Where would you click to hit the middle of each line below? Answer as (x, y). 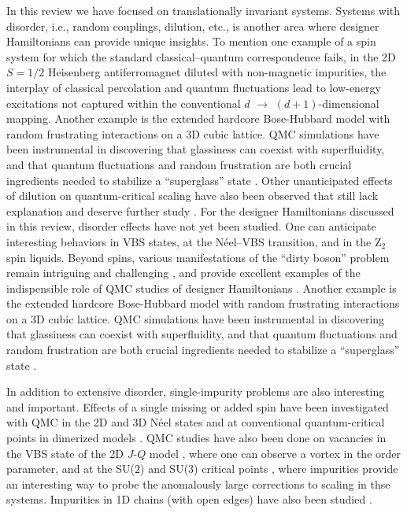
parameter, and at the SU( (71, 469)
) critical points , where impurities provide (296, 469)
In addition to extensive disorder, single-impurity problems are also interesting (196, 391)
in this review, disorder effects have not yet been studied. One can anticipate (191, 226)
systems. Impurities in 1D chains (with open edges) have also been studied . (189, 499)
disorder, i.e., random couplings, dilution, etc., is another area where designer (193, 26)
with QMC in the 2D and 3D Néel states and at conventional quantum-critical (196, 422)
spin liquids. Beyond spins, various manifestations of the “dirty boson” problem (198, 257)
